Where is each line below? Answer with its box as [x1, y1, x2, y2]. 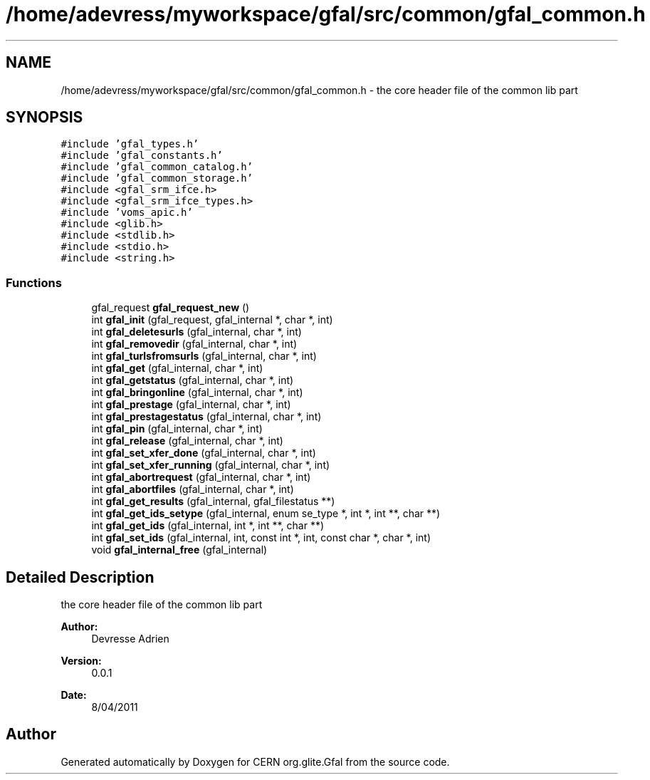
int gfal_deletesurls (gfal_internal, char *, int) [91, 326, 302, 338]
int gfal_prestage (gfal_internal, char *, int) [91, 398, 291, 411]
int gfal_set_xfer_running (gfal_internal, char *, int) [91, 459, 330, 472]
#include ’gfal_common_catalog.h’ [61, 161, 253, 173]
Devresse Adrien [91, 633, 169, 645]
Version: [61, 655, 102, 667]
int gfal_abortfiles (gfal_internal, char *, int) [91, 483, 294, 496]
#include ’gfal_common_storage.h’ [61, 172, 253, 184]
